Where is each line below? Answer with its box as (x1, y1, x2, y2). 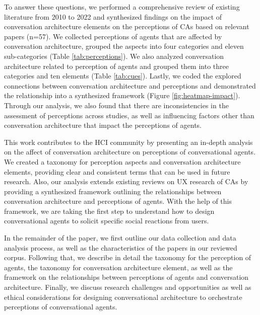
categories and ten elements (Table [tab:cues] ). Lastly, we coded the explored (4, 70, 241, 81)
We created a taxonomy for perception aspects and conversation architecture (4, 156, 241, 167)
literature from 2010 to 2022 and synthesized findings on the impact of (4, 11, 222, 22)
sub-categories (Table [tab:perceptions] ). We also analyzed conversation (4, 50, 224, 61)
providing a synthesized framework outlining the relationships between (4, 186, 222, 196)
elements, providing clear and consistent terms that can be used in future (4, 166, 230, 177)
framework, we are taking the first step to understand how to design (4, 205, 215, 216)
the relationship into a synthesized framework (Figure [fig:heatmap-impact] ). (4, 90, 240, 101)
